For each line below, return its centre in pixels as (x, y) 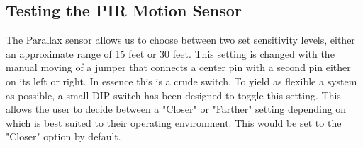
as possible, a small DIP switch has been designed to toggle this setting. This (173, 95)
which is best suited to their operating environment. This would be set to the (174, 122)
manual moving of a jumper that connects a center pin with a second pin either (178, 67)
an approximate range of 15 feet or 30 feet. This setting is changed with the (170, 53)
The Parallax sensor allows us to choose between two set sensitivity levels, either (180, 40)
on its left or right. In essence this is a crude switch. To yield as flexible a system (181, 81)
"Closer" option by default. (63, 136)
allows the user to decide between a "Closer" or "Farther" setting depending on (176, 109)
